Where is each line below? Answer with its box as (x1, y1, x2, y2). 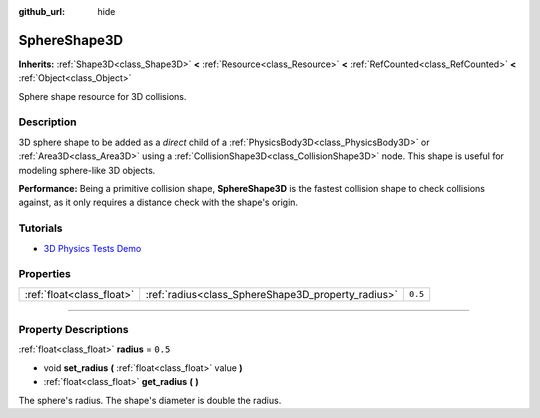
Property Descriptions (18, 323, 129, 337)
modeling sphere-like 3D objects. (18, 164, 156, 176)
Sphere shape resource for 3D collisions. (18, 90, 187, 102)
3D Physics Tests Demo (43, 242, 142, 254)
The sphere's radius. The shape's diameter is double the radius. (18, 394, 282, 406)
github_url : (18, 6, 65, 17)
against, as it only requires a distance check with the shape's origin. (18, 196, 299, 209)
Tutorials (18, 221, 64, 235)
